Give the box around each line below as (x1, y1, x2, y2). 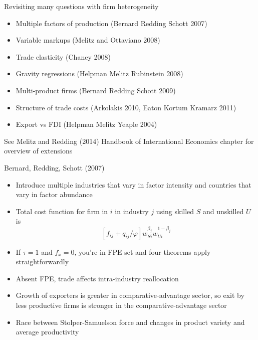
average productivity (16, 326, 79, 337)
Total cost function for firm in (16, 206, 108, 216)
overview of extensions (4, 145, 73, 156)
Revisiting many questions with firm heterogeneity (4, 1, 159, 11)
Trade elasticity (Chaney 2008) (16, 51, 111, 62)
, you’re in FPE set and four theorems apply (74, 246, 211, 257)
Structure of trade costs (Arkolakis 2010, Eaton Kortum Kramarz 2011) (16, 102, 236, 112)
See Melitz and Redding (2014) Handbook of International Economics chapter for (4, 135, 254, 146)
